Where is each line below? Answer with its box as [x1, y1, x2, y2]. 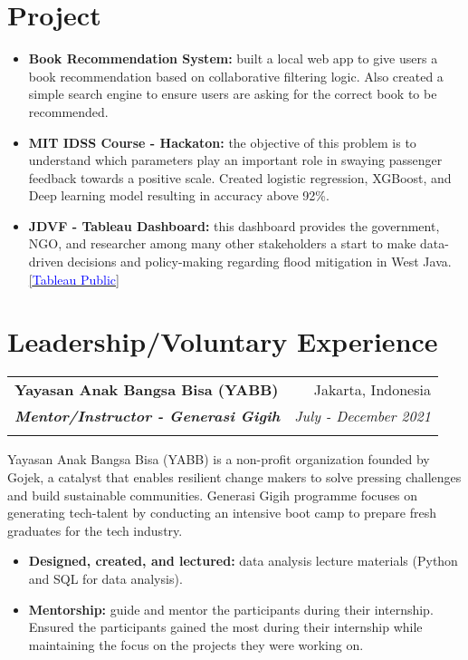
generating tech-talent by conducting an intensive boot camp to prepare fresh [7, 503, 436, 522]
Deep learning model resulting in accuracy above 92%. [28, 186, 330, 205]
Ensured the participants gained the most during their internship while [28, 617, 423, 636]
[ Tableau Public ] [28, 269, 119, 288]
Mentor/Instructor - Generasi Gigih [14, 405, 281, 427]
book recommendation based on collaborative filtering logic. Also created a [28, 66, 444, 85]
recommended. [28, 102, 109, 121]
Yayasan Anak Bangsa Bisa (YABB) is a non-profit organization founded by [7, 450, 430, 469]
